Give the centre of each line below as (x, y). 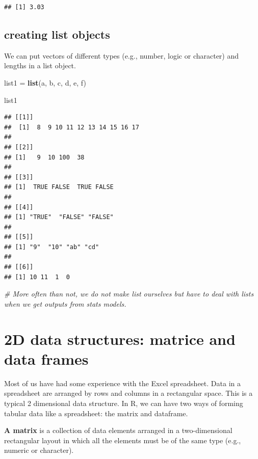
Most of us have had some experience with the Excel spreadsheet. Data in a (122, 383)
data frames (46, 358)
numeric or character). (39, 450)
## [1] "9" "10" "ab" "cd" (52, 247)
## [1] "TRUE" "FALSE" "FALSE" (59, 217)
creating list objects (57, 34)
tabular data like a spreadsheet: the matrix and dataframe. (96, 413)
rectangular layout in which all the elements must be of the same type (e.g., (123, 440)
